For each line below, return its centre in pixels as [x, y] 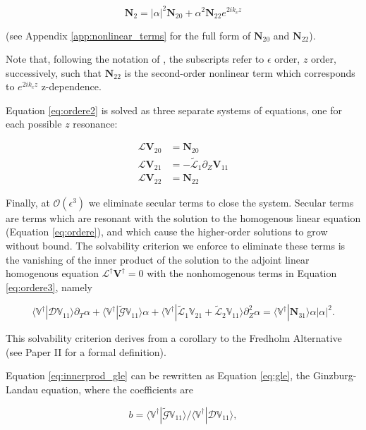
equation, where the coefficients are [117, 389]
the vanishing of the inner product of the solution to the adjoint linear [158, 259]
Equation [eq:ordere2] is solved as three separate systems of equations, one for [174, 110]
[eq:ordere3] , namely [49, 287]
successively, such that [54, 72]
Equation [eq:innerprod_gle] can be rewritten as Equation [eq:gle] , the [158, 375]
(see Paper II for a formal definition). [86, 351]
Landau [22, 389]
